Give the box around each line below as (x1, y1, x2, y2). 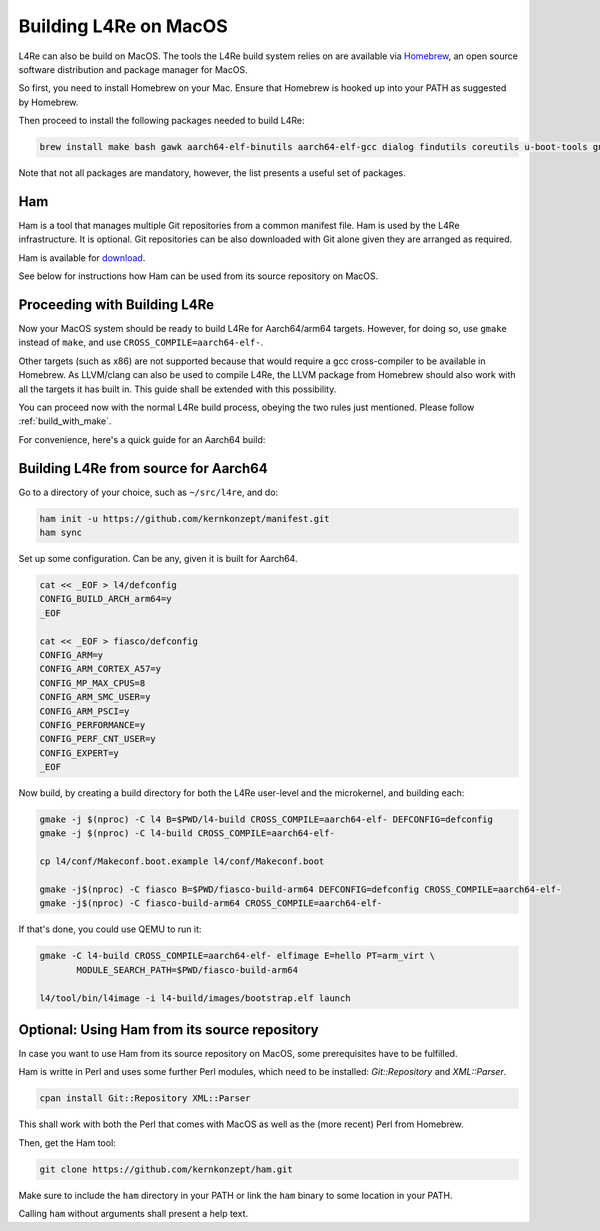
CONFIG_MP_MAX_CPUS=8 (39, 677, 146, 689)
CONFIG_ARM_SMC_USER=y (39, 691, 151, 703)
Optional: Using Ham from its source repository (18, 1021, 319, 1038)
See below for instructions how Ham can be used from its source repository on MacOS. (18, 270, 379, 282)
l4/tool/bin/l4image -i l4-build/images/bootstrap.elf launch (39, 992, 351, 1004)
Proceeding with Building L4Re (18, 296, 215, 313)
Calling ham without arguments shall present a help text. (18, 1208, 249, 1220)
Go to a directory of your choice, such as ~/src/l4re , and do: (18, 486, 279, 498)
